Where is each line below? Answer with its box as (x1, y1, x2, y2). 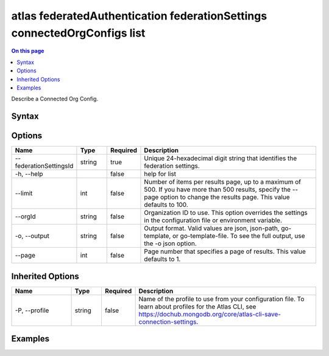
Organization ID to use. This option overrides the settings (144, 209, 308, 217)
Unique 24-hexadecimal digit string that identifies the (144, 154, 297, 162)
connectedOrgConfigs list (11, 26, 146, 40)
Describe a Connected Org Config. (11, 95, 99, 103)
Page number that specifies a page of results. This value (144, 247, 306, 256)
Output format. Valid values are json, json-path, (144, 224, 280, 232)
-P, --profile (15, 306, 49, 315)
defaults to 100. (144, 201, 188, 209)
